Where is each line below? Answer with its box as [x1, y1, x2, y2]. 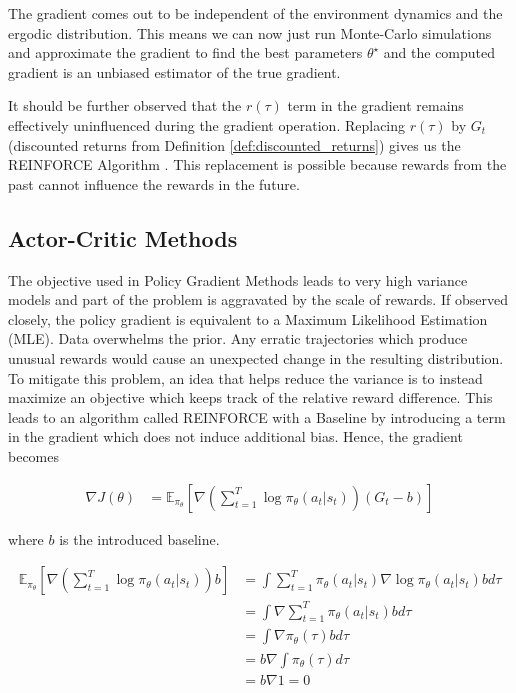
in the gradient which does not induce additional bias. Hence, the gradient [8, 426, 463, 447]
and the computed [383, 42, 496, 63]
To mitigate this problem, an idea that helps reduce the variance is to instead [8, 367, 483, 388]
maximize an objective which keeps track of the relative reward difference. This [8, 387, 493, 408]
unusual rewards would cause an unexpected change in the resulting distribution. [8, 347, 504, 368]
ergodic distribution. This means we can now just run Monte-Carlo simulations [8, 22, 492, 43]
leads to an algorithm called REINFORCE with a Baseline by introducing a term [8, 406, 506, 427]
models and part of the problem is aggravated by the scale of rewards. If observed [8, 289, 508, 310]
